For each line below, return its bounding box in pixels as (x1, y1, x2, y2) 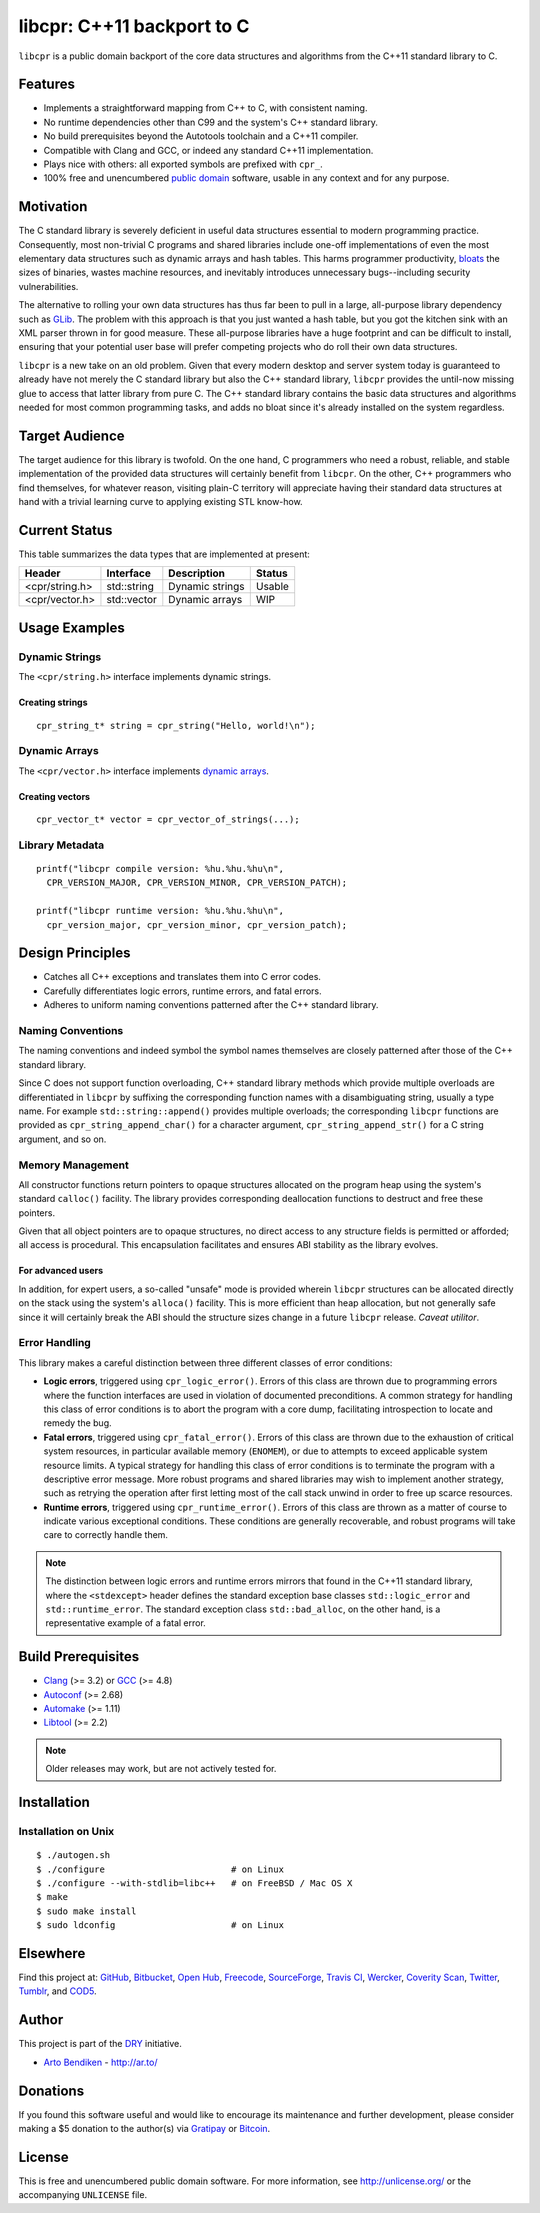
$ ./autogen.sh (36, 1850, 111, 1861)
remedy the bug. (43, 1417, 112, 1429)
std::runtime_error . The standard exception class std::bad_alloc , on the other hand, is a (45, 1603, 441, 1615)
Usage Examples (18, 619, 125, 636)
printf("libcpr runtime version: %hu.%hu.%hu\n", (36, 905, 285, 917)
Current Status (18, 521, 113, 539)
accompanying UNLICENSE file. (18, 2189, 148, 2201)
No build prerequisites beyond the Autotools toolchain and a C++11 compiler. (43, 130, 359, 142)
